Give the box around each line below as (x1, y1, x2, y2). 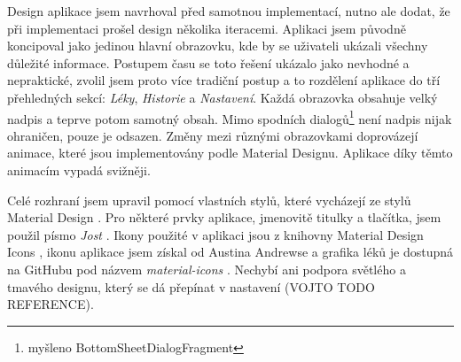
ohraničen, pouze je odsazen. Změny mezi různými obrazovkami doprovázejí (7, 126, 418, 144)
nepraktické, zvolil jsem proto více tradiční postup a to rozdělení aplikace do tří (7, 71, 441, 89)
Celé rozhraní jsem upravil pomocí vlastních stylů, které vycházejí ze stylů (7, 190, 411, 209)
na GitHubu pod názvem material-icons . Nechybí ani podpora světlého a (7, 259, 406, 278)
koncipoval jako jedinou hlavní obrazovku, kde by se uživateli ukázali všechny (7, 36, 428, 55)
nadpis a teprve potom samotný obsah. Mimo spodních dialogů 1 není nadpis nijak (7, 106, 452, 127)
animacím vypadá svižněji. (7, 161, 151, 179)
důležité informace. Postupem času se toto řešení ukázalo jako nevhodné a (7, 53, 410, 72)
